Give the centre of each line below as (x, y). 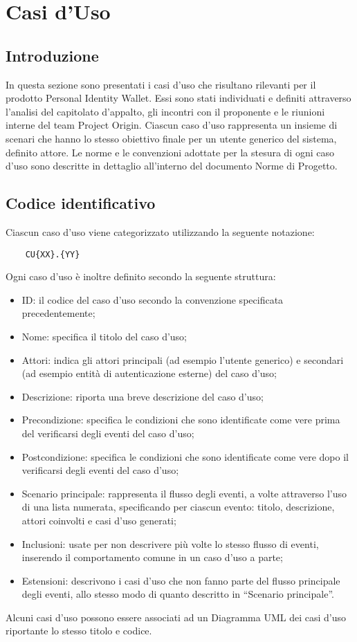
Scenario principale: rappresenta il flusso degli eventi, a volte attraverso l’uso (184, 493)
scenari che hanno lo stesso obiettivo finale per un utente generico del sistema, (171, 138)
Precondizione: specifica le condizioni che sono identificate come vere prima (181, 420)
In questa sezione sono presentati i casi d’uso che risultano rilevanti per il (161, 84)
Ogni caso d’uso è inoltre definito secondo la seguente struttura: (141, 276)
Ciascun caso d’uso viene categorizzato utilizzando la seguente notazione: (160, 231)
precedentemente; (58, 313)
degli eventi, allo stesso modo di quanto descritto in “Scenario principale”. (178, 594)
